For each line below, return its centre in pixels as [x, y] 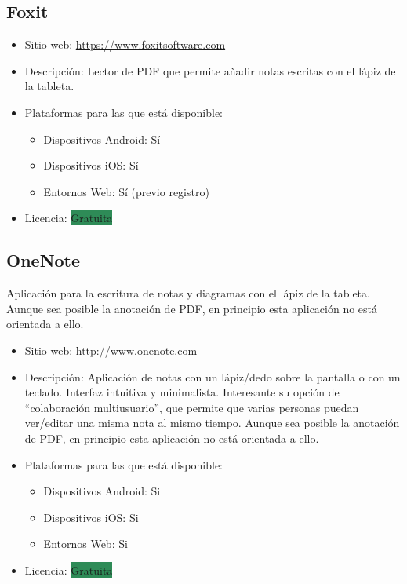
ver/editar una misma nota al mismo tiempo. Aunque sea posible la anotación [212, 423]
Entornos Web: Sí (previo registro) [126, 191]
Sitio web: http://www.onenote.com [111, 350]
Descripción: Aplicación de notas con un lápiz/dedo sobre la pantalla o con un [213, 376]
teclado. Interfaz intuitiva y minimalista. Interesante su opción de [182, 392]
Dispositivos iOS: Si [91, 517]
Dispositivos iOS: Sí [91, 165]
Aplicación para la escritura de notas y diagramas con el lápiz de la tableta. [188, 293]
